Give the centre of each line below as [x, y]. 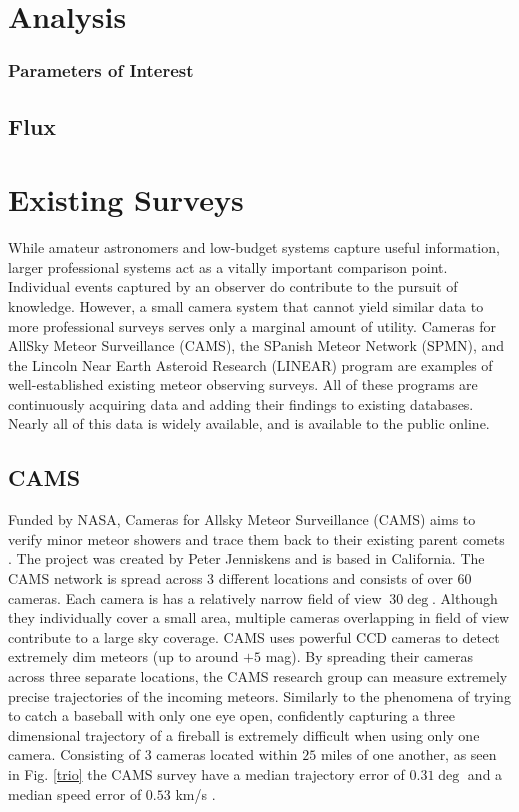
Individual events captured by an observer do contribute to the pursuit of [233, 286]
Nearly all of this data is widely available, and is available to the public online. [249, 423]
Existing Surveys [126, 199]
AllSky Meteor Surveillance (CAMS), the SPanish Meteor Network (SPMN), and [256, 345]
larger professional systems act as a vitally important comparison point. [228, 266]
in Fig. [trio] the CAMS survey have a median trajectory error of [206, 773]
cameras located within [227, 754]
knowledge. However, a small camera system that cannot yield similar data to [246, 305]
